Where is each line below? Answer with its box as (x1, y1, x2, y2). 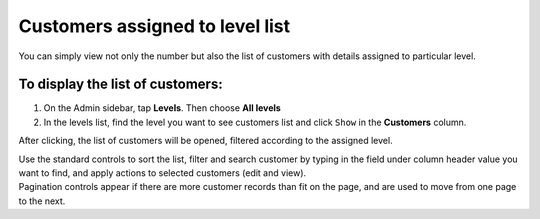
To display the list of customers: (18, 76, 224, 93)
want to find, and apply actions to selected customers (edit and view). (18, 167, 307, 179)
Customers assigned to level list (18, 15, 291, 37)
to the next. (18, 195, 66, 207)
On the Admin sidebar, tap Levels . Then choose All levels (43, 102, 282, 114)
